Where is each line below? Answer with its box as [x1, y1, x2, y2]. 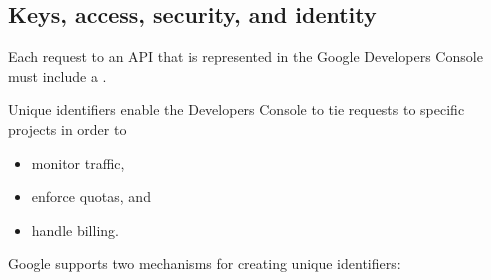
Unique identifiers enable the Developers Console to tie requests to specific [8, 99, 465, 120]
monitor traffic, [31, 152, 125, 173]
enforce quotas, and [31, 186, 151, 207]
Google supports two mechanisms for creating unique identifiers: [8, 253, 401, 274]
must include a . [8, 65, 107, 86]
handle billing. [31, 219, 119, 240]
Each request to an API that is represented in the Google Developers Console [8, 46, 483, 67]
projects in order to [8, 118, 127, 139]
